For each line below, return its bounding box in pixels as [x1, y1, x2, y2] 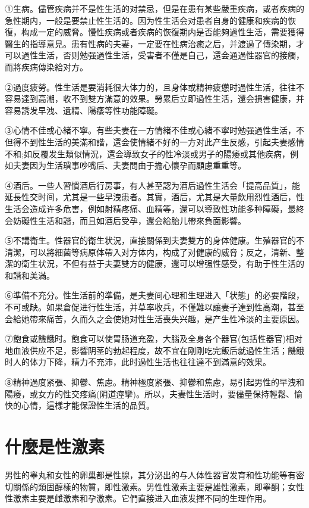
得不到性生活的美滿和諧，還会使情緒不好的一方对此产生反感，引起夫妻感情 [12, 135, 304, 148]
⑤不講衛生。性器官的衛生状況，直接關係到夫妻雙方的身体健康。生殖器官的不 [5, 234, 304, 247]
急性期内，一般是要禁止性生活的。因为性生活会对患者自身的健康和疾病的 [5, 14, 288, 26]
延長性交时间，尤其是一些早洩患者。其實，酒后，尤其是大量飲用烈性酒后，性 [5, 191, 304, 203]
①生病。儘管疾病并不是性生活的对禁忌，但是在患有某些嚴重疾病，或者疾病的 [5, 2, 304, 14]
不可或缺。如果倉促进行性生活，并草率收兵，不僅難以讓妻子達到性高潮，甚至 [5, 301, 304, 313]
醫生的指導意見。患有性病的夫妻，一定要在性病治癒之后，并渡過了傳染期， [5, 37, 296, 49]
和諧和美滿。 [5, 269, 55, 281]
